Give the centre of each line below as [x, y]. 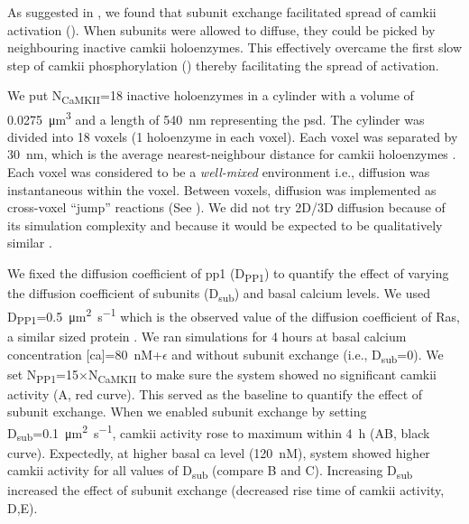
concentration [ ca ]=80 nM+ [85, 354]
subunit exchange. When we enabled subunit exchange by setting [187, 412]
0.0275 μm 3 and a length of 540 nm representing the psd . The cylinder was [216, 117]
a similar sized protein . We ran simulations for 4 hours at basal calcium [207, 336]
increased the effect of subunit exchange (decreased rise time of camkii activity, [226, 490]
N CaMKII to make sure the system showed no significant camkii [262, 375]
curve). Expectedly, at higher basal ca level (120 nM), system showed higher [219, 452]
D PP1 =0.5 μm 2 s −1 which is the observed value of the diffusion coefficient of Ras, [234, 316]
